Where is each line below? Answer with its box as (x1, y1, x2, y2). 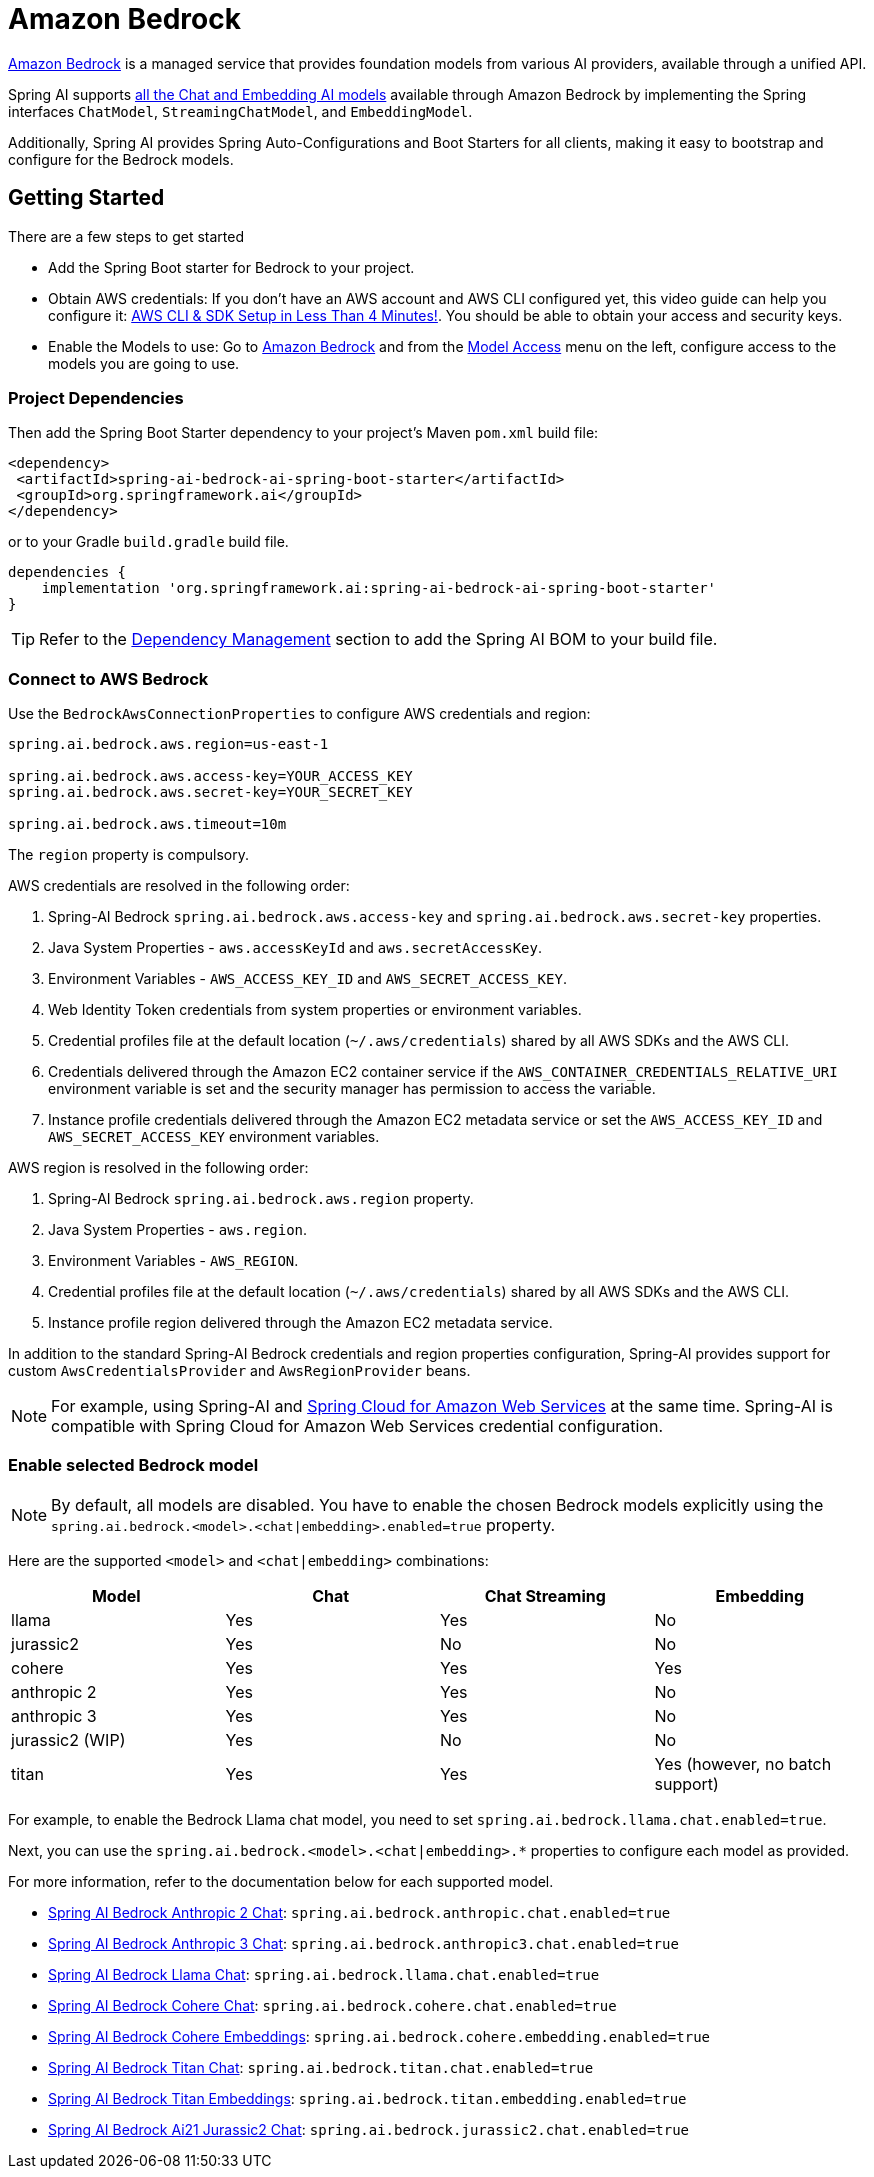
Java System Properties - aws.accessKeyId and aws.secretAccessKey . (48, 939, 542, 957)
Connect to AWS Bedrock (8, 668, 209, 689)
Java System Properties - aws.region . (48, 1221, 308, 1239)
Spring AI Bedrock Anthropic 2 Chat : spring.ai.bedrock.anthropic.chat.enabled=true (48, 1903, 671, 1921)
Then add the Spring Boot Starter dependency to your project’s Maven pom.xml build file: (8, 424, 599, 442)
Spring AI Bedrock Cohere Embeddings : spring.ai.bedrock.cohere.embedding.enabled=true (48, 2027, 710, 2045)
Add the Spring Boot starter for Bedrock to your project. (48, 258, 415, 276)
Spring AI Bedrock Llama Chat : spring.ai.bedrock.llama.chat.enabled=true (48, 1965, 600, 1983)
